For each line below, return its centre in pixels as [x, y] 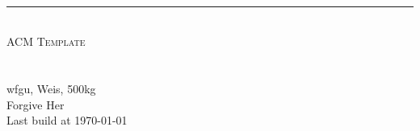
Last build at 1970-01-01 [67, 120]
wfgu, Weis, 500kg [51, 88]
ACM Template [46, 41]
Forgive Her [36, 104]
